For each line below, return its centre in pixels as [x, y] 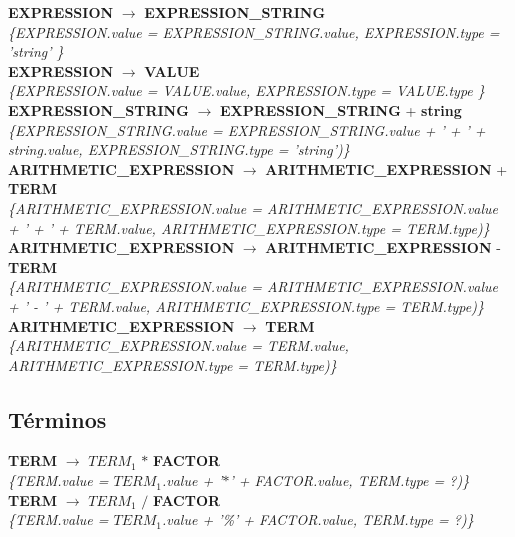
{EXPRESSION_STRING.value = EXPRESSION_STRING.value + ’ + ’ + [247, 129]
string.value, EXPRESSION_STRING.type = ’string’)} [179, 149]
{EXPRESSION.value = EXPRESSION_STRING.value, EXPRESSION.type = [254, 31]
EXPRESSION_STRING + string [340, 109]
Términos [57, 418]
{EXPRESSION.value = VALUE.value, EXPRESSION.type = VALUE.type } [246, 90]
